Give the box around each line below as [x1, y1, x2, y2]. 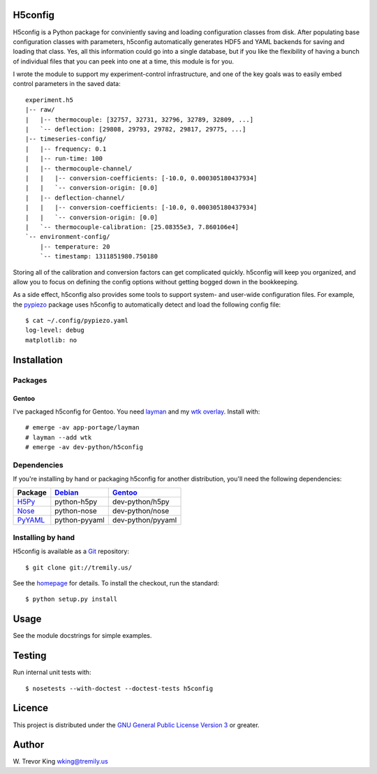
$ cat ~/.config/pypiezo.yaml [25, 316, 129, 325]
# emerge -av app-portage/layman [25, 423, 140, 432]
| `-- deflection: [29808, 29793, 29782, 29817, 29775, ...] [25, 126, 246, 133]
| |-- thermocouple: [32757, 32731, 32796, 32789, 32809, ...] [25, 115, 254, 124]
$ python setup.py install [25, 595, 118, 604]
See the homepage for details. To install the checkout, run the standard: [13, 579, 219, 587]
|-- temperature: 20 [39, 242, 110, 251]
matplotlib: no [25, 336, 77, 344]
